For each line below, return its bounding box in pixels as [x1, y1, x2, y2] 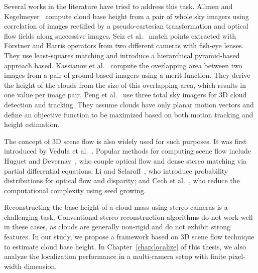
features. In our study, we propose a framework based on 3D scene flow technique [4, 231, 254, 242]
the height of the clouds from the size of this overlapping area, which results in [4, 79, 246, 90]
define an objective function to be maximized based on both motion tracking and [4, 109, 253, 119]
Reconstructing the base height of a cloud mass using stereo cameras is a [4, 202, 228, 212]
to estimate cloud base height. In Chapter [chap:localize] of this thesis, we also [4, 241, 246, 251]
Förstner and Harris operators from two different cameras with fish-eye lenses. [4, 40, 244, 51]
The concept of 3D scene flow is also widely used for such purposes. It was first [4, 135, 247, 146]
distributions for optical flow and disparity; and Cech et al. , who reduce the [4, 175, 240, 186]
